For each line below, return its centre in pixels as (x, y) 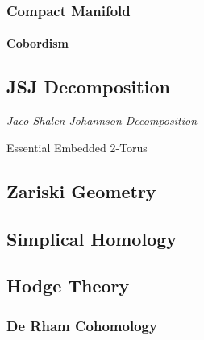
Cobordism (37, 43)
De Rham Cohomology (82, 325)
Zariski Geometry (81, 191)
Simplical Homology (92, 238)
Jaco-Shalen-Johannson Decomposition (102, 120)
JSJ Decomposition (88, 87)
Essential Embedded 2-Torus (77, 147)
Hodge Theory (68, 286)
